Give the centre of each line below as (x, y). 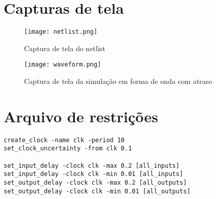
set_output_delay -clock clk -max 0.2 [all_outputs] (95, 183)
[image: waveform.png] (63, 65)
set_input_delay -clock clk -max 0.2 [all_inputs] (92, 165)
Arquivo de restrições (81, 116)
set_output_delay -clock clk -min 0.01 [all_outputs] (97, 191)
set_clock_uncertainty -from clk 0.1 (68, 149)
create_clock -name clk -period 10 (64, 140)
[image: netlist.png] (61, 32)
